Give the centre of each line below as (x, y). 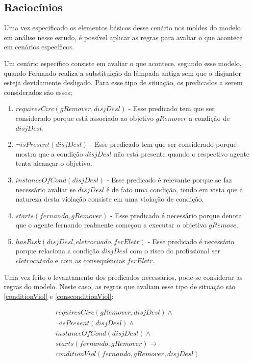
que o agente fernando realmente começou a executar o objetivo (111, 225)
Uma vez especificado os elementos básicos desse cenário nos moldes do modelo (122, 28)
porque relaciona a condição (57, 251)
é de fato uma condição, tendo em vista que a (175, 189)
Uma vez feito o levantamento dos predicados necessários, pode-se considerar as (123, 277)
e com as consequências (90, 260)
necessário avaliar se (46, 189)
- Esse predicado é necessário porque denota (176, 215)
